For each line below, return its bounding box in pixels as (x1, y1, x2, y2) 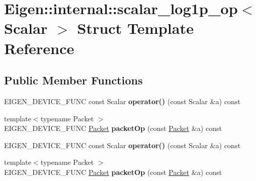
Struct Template (77, 18, 194, 38)
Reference (4, 37, 74, 58)
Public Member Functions (4, 72, 143, 88)
